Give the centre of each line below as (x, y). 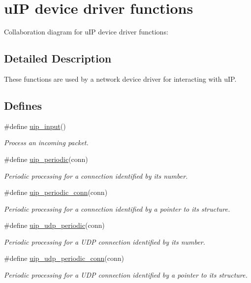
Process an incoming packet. (46, 142)
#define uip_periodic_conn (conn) (56, 192)
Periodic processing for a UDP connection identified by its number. (105, 241)
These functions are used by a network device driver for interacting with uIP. (120, 79)
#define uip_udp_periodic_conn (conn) (64, 258)
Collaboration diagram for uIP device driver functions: (86, 32)
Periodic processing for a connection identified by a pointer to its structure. (117, 208)
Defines (23, 105)
